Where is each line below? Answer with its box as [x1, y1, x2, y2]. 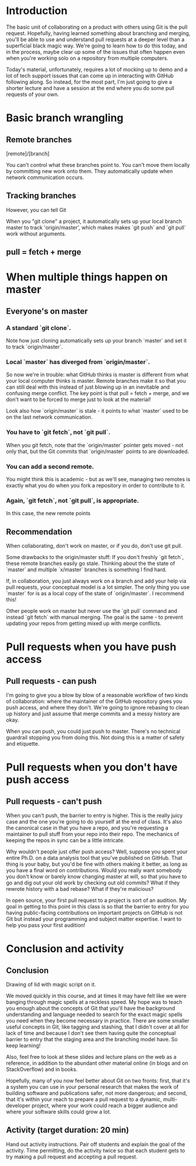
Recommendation [6, 527, 72, 537]
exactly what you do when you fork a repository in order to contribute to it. [6, 482, 185, 489]
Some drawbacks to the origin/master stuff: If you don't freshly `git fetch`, [6, 554, 184, 561]
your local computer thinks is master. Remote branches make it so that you [6, 378, 186, 385]
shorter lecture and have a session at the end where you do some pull [6, 84, 174, 91]
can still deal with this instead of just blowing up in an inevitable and [6, 383, 170, 390]
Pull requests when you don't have [6, 761, 178, 774]
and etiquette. [6, 740, 40, 747]
